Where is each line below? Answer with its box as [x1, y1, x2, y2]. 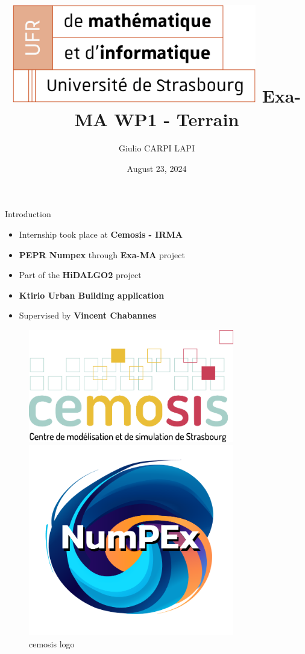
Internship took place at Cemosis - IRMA [19, 227, 183, 240]
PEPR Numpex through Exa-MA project [19, 248, 185, 261]
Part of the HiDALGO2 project [19, 268, 142, 281]
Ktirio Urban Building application [19, 288, 165, 301]
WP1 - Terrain [114, 107, 239, 132]
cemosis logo [29, 637, 75, 650]
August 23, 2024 [127, 162, 187, 174]
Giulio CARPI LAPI [118, 142, 195, 154]
